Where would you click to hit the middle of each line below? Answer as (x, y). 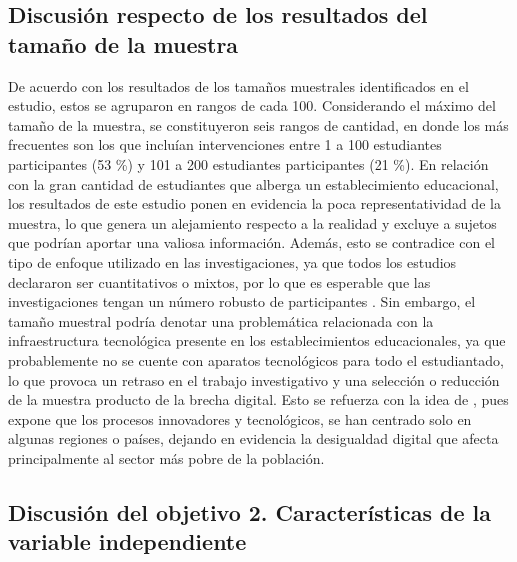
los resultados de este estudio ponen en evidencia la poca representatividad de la (254, 203)
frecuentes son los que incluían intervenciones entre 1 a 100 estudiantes (225, 144)
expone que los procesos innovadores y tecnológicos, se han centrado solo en (240, 418)
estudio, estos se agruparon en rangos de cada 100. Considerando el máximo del (252, 105)
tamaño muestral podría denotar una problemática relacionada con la (221, 320)
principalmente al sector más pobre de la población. (166, 457)
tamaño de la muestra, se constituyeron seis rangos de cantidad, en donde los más (258, 124)
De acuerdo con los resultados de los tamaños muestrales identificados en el (238, 85)
